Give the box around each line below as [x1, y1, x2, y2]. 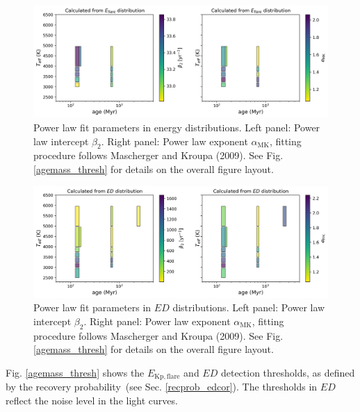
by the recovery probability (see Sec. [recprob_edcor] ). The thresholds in [6, 379, 318, 394]
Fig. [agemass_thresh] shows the [6, 365, 145, 379]
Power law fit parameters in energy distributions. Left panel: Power [33, 120, 320, 135]
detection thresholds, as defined [220, 365, 355, 379]
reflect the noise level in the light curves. [6, 393, 178, 407]
